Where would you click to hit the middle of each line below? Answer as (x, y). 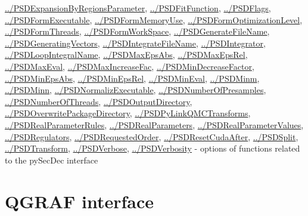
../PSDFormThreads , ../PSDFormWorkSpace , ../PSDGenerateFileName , (137, 31)
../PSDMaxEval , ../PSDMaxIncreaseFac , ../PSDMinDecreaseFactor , (130, 66)
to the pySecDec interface (52, 160)
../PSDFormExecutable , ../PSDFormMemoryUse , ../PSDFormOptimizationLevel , (154, 19)
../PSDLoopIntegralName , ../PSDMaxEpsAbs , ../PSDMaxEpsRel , (126, 55)
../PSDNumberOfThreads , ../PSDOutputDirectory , (99, 101)
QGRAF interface (80, 201)
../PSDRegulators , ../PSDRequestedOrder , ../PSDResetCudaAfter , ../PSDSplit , (152, 136)
